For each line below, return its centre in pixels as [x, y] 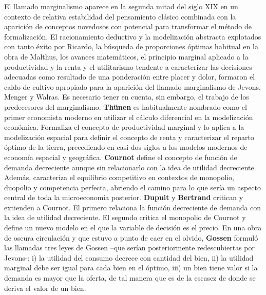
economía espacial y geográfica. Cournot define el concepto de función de [121, 157]
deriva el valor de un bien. [45, 288]
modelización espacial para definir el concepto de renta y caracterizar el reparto [129, 137]
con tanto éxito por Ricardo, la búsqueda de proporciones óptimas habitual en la [131, 46]
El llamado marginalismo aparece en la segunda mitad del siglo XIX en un [121, 6]
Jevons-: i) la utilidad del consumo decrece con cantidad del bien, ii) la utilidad [129, 257]
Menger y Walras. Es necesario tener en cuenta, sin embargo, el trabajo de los [127, 97]
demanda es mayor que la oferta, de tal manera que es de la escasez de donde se [130, 278]
